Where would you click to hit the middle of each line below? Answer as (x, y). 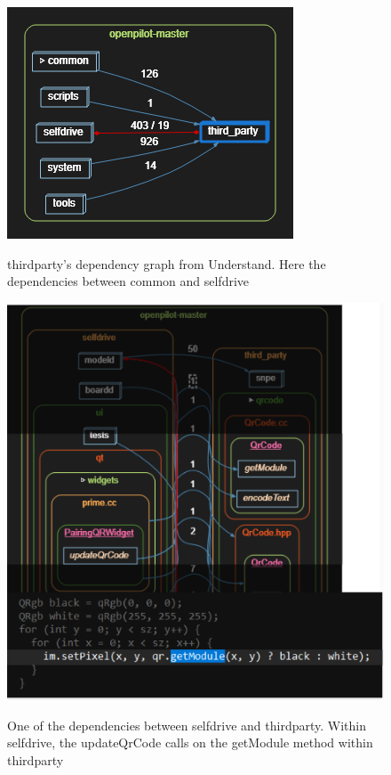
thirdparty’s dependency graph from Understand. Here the (167, 263)
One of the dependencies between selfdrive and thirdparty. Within (187, 725)
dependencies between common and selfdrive (128, 281)
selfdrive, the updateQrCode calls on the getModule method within (190, 742)
